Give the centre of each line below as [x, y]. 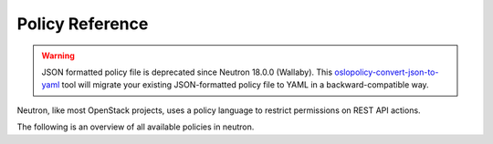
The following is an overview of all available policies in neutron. [136, 127]
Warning [58, 56]
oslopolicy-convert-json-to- [387, 72]
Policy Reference [83, 24]
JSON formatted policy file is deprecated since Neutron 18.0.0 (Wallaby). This [187, 72]
